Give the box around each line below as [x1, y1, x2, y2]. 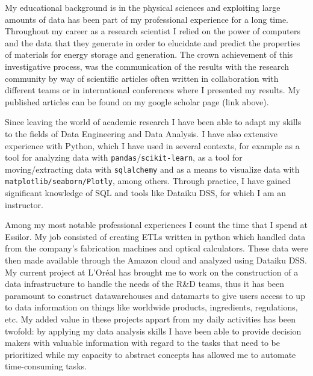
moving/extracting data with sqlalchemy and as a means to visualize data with [5, 162, 300, 175]
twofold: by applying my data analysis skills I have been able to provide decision [5, 324, 302, 337]
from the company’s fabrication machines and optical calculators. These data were [5, 242, 308, 254]
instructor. [5, 198, 43, 211]
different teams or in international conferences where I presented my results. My [5, 84, 300, 96]
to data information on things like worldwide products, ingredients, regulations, [5, 301, 298, 313]
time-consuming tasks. [5, 360, 87, 372]
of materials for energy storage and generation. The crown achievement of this [5, 48, 293, 61]
